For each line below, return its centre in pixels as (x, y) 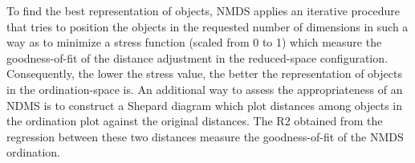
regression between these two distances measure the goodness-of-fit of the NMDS (205, 136)
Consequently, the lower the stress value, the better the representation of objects (204, 73)
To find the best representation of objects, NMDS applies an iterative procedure (203, 10)
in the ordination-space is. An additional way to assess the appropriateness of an (205, 89)
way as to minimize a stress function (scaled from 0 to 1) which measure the (194, 42)
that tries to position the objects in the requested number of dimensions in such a (207, 26)
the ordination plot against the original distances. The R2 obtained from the (195, 121)
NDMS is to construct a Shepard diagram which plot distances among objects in (205, 105)
